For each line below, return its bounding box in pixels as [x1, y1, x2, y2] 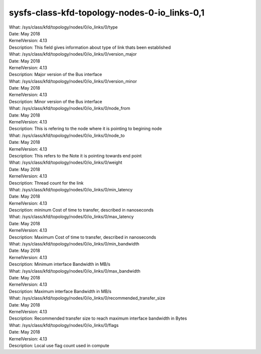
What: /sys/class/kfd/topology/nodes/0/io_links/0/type [9, 24, 118, 30]
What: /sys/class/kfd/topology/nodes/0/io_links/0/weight [9, 160, 123, 166]
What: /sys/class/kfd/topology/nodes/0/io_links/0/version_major [9, 51, 137, 57]
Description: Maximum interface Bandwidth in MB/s [9, 288, 112, 294]
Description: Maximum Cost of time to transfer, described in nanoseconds [9, 234, 157, 240]
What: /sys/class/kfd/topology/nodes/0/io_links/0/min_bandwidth [9, 241, 140, 247]
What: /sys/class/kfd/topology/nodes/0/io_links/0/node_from [9, 106, 130, 111]
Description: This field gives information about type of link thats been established [9, 44, 171, 50]
